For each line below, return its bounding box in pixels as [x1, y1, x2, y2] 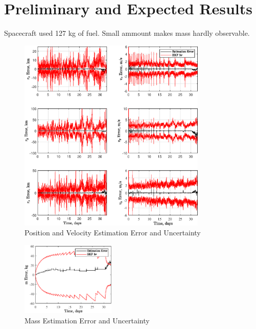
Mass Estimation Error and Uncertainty [25, 315, 150, 325]
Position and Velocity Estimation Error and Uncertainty [25, 227, 201, 238]
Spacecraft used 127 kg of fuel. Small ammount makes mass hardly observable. [4, 28, 250, 38]
